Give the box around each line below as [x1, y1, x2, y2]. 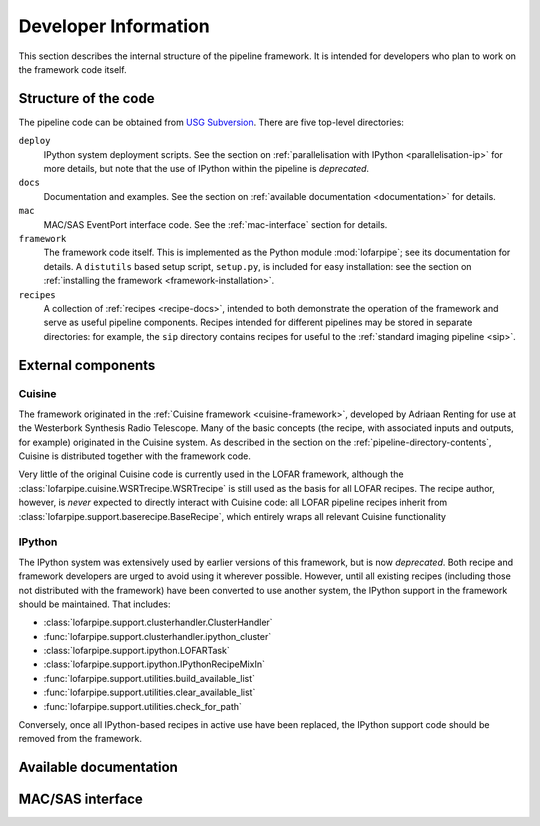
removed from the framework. [18, 733, 142, 745]
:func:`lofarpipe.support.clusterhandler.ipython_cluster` [43, 630, 272, 642]
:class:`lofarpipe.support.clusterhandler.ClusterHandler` [43, 616, 274, 629]
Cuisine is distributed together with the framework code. [18, 450, 252, 462]
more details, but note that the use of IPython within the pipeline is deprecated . [43, 163, 370, 175]
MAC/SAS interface [18, 791, 144, 808]
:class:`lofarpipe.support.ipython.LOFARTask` [43, 645, 230, 657]
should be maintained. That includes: [18, 598, 171, 610]
